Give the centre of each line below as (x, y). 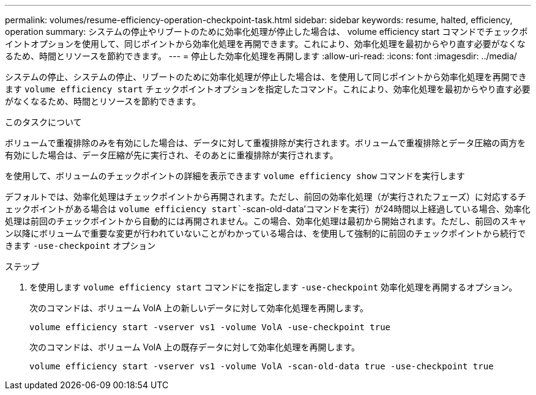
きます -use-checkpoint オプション (80, 245)
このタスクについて (43, 122)
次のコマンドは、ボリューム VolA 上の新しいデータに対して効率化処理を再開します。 (199, 308)
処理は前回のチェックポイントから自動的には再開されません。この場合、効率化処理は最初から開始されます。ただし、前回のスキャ (266, 221)
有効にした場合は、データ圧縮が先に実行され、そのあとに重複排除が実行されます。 (172, 155)
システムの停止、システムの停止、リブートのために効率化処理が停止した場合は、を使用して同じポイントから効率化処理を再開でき (266, 77)
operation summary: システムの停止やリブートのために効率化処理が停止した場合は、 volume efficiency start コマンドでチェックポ (266, 31)
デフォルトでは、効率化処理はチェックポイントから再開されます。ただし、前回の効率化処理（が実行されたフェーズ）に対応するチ (266, 197)
